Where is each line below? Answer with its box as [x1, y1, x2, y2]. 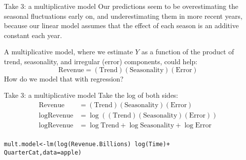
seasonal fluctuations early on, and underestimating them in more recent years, [4, 10, 243, 21]
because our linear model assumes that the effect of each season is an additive [4, 20, 239, 31]
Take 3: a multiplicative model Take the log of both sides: [4, 90, 178, 100]
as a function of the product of [141, 46, 234, 57]
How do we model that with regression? [4, 73, 124, 83]
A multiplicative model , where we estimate [4, 46, 133, 57]
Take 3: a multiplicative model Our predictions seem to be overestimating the [4, 1, 239, 11]
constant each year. [4, 30, 62, 40]
